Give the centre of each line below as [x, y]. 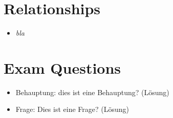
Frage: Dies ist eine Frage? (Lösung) [72, 109]
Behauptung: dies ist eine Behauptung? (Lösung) [92, 92]
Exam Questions [62, 67]
